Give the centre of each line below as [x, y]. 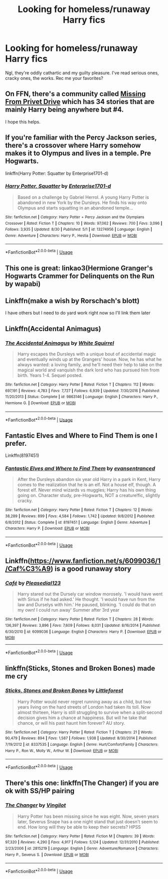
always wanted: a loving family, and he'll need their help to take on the [90, 365]
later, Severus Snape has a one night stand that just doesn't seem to [88, 821]
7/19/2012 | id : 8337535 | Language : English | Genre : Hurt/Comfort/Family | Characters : [82, 745]
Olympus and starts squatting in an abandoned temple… [75, 208]
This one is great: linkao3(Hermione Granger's [79, 268]
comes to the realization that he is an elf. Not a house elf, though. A [86, 485]
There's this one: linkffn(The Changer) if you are [82, 783]
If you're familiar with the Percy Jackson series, [81, 137]
